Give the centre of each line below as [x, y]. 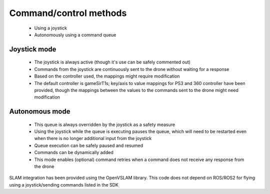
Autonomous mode [40, 112]
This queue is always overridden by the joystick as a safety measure [104, 124]
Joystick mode [33, 49]
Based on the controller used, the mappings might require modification [107, 76]
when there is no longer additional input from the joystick [93, 138]
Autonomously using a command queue [75, 34]
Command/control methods [68, 13]
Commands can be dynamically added [74, 152]
